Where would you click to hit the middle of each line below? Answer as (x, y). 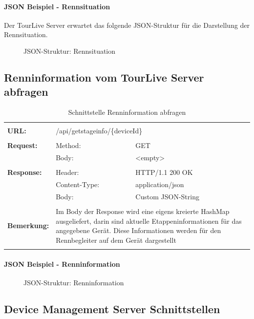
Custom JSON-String (167, 196)
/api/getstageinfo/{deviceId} (99, 131)
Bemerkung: (28, 225)
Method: (68, 145)
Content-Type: (78, 184)
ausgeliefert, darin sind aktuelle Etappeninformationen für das (149, 221)
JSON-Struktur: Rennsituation (70, 51)
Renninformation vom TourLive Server (104, 77)
